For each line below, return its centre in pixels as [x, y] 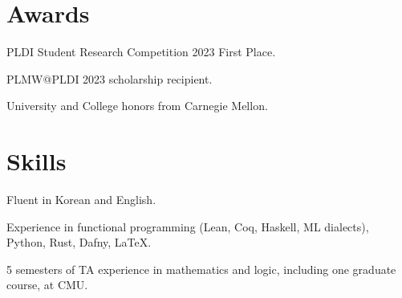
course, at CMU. [47, 285]
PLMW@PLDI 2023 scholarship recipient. [110, 78]
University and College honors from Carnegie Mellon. [137, 106]
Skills [37, 161]
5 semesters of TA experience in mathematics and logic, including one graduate [201, 269]
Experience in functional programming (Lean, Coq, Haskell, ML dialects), [188, 226]
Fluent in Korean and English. [81, 200]
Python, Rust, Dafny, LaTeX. [79, 242]
